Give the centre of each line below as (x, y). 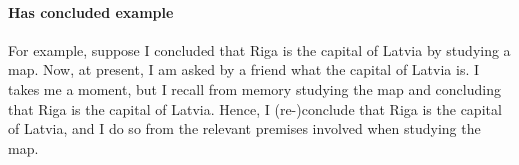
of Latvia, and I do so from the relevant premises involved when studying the (244, 128)
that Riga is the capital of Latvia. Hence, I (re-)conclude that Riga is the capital (255, 108)
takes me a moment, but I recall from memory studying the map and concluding (254, 88)
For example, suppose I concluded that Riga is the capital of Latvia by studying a (259, 49)
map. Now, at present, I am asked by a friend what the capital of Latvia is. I (244, 69)
